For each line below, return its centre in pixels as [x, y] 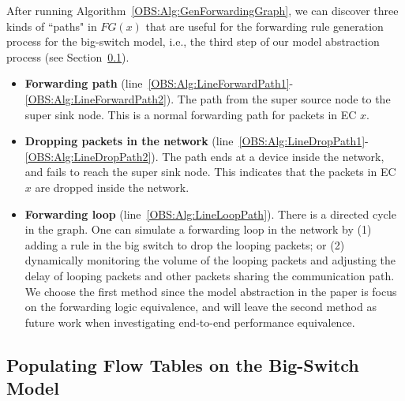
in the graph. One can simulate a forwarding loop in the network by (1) [198, 229]
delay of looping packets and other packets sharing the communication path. [210, 275]
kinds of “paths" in [52, 26]
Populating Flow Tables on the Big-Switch [183, 364]
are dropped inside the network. [112, 187]
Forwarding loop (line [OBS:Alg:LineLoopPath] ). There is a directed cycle [210, 214]
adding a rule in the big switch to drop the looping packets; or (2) [185, 244]
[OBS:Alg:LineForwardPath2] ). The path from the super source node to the [208, 98]
